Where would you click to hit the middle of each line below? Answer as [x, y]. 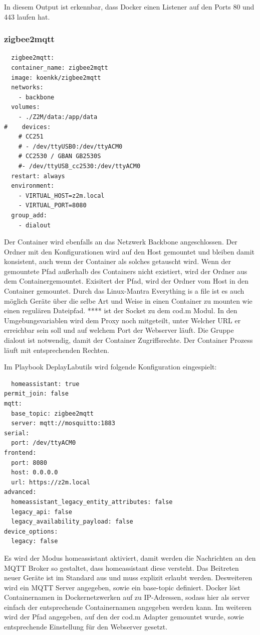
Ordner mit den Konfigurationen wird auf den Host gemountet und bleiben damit [129, 251]
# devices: [28, 127]
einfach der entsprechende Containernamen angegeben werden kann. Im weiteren [128, 607]
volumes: [26, 107]
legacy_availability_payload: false [72, 522]
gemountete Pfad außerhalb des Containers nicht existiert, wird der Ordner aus [126, 271]
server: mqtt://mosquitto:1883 [63, 423]
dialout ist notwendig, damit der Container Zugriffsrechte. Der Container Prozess [128, 340]
